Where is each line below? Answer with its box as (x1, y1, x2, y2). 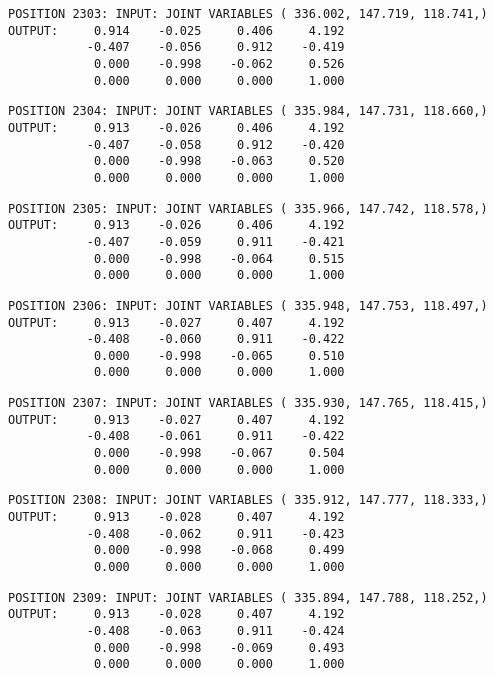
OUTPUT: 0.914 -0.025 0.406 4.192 (8, 23, 345, 38)
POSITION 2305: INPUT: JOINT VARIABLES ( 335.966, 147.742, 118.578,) (8, 201, 488, 216)
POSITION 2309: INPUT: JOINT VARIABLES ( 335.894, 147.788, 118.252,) (8, 590, 488, 605)
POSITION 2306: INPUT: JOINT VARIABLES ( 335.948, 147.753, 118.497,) (8, 298, 488, 313)
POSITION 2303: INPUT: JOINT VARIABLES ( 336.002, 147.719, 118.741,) (8, 7, 488, 21)
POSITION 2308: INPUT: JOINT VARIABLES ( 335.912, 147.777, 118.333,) (8, 493, 488, 508)
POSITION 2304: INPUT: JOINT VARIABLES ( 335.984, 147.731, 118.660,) (8, 104, 488, 119)
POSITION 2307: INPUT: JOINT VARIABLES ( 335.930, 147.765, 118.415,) (8, 396, 488, 411)
